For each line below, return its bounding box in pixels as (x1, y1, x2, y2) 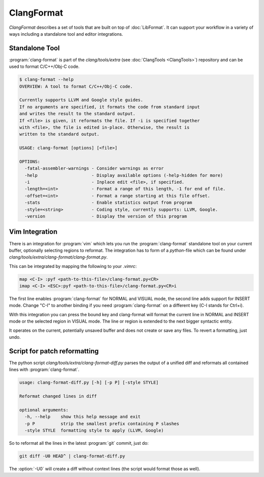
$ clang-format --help (19, 77, 74, 83)
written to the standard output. (19, 131, 100, 137)
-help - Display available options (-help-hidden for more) (24, 173, 223, 178)
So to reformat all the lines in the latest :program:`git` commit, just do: (9, 440, 149, 446)
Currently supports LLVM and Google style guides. (19, 97, 144, 103)
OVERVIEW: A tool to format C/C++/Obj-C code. (19, 84, 133, 89)
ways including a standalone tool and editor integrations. (9, 31, 123, 37)
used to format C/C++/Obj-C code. (9, 64, 80, 69)
